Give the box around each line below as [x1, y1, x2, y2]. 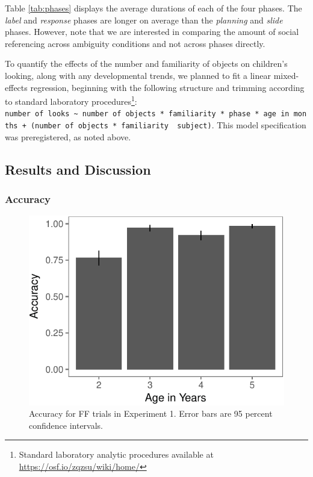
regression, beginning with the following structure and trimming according [30, 81, 305, 93]
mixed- [273, 69, 299, 81]
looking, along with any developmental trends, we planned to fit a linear [5, 69, 271, 81]
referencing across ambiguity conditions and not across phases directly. [5, 37, 265, 49]
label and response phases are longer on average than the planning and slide [5, 13, 283, 26]
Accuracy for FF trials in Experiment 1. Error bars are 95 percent [29, 407, 273, 420]
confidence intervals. [29, 419, 104, 431]
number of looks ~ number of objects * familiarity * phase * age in [5, 110, 290, 119]
